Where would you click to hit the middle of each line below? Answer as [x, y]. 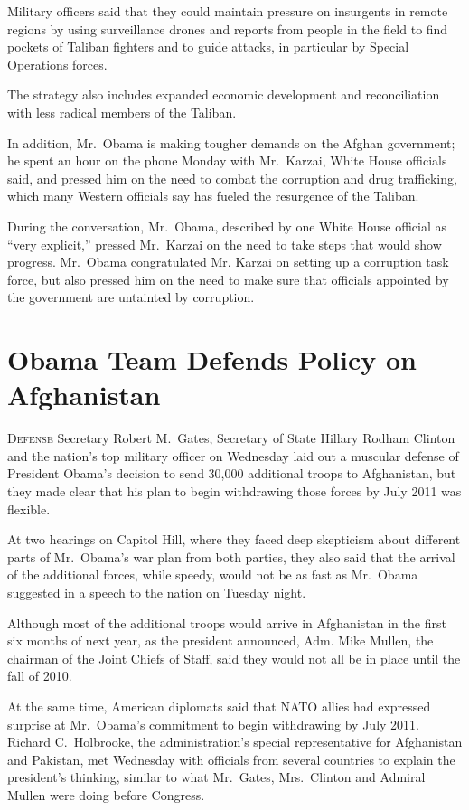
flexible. [29, 509]
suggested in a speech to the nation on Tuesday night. [157, 592]
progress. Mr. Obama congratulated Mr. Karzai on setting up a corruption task [228, 262]
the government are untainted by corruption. [131, 297]
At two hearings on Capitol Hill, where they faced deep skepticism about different [234, 539]
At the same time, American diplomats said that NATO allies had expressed [219, 706]
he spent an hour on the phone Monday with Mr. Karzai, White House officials [227, 160]
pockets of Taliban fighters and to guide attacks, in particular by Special [208, 47]
